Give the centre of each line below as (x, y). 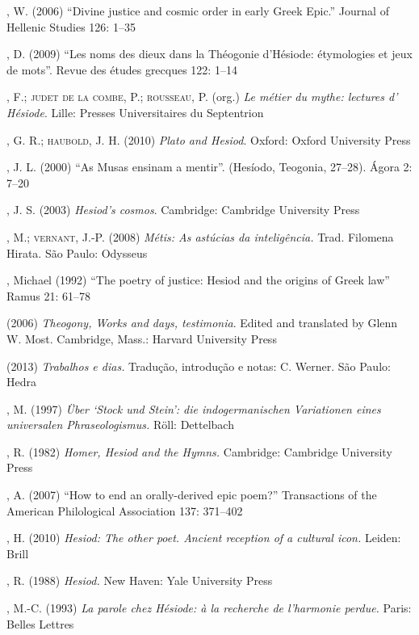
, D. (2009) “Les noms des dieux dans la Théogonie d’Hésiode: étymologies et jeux (209, 54)
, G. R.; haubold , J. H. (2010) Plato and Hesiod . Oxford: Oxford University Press (209, 139)
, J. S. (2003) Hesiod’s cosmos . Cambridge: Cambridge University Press (183, 210)
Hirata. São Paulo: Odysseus (77, 252)
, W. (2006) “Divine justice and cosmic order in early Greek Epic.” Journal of (198, 11)
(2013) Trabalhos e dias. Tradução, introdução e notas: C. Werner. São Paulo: (199, 366)
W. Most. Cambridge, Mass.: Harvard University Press (142, 338)
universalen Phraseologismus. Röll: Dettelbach (120, 425)
